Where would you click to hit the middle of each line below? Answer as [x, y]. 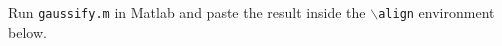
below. [27, 31]
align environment [436, 12]
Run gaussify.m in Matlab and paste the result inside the [187, 12]
